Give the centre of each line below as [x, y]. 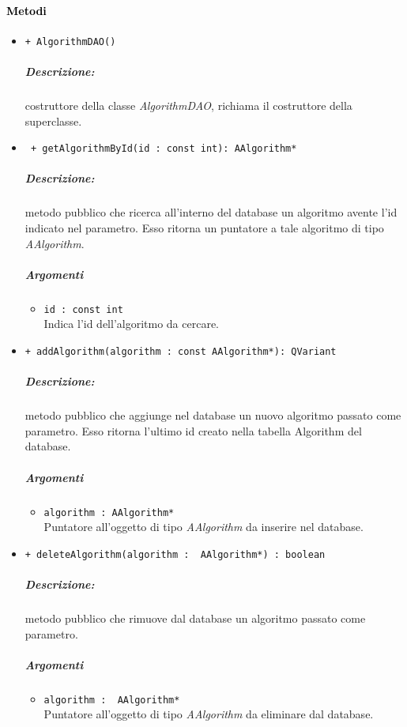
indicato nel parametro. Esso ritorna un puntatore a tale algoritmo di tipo [204, 228]
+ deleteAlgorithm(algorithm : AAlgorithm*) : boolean [175, 554]
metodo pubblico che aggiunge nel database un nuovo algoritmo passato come [213, 415]
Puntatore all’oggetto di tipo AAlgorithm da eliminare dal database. [209, 714]
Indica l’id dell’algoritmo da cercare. [132, 324]
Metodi [26, 10]
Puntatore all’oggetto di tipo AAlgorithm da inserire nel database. [203, 527]
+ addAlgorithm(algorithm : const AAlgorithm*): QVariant [181, 352]
